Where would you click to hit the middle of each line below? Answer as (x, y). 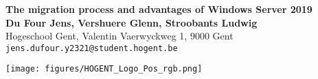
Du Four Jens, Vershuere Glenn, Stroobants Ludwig (132, 22)
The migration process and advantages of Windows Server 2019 (159, 9)
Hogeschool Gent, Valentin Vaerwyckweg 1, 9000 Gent (120, 36)
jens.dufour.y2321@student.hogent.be (92, 48)
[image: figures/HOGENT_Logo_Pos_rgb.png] (104, 69)
